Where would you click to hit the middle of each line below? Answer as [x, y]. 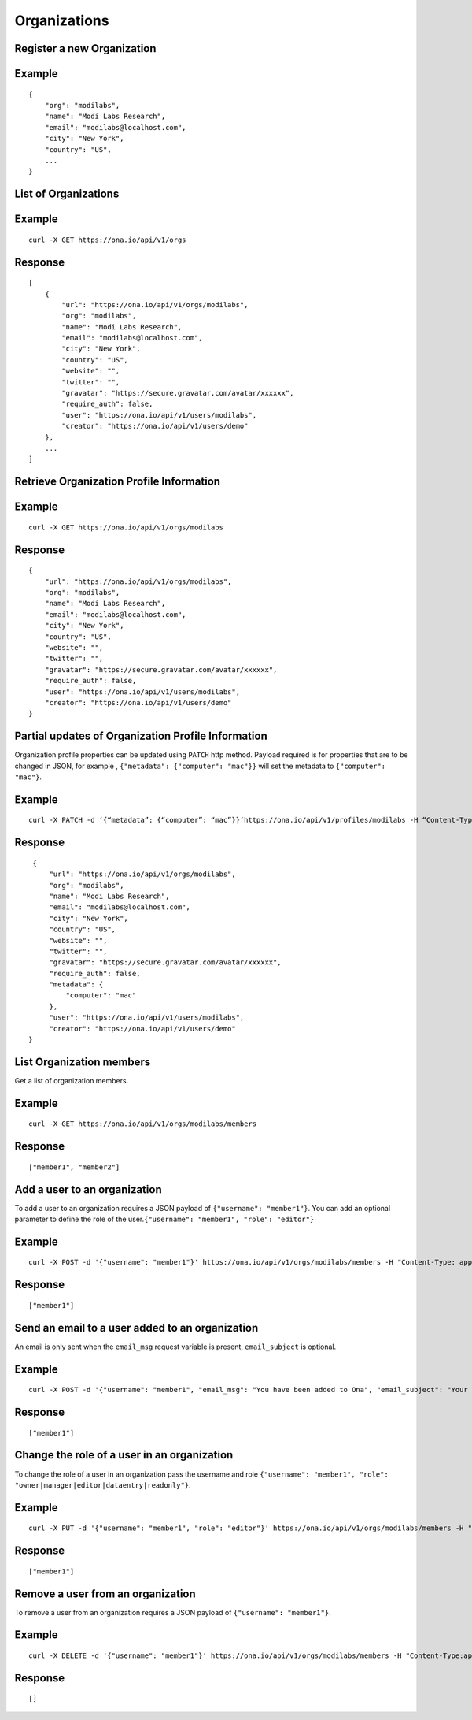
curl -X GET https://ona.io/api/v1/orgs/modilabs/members [143, 1124]
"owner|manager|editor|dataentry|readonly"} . [103, 1484]
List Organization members [83, 1062]
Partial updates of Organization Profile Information [141, 736]
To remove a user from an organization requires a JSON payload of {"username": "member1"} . [173, 1612]
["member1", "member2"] [74, 1167]
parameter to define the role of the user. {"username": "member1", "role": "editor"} [164, 1219]
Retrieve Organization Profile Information [117, 482]
